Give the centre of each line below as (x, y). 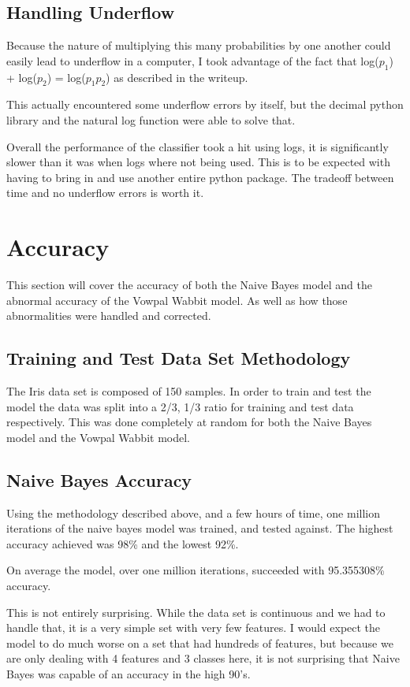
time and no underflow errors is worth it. (105, 193)
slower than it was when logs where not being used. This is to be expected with (198, 162)
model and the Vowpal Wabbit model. (98, 437)
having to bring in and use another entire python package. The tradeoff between (200, 177)
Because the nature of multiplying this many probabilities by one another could (199, 45)
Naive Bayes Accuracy (99, 479)
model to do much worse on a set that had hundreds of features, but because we (200, 642)
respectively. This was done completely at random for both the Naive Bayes (189, 422)
